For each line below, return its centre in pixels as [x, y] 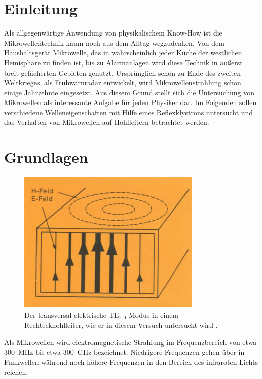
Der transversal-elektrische [65, 314]
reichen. [16, 372]
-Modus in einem [153, 314]
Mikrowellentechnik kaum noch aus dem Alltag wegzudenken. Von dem [114, 42]
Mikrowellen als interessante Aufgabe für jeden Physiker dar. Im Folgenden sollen [130, 102]
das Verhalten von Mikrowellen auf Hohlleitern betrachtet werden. [107, 122]
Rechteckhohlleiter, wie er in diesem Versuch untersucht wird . [121, 325]
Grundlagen [46, 157]
